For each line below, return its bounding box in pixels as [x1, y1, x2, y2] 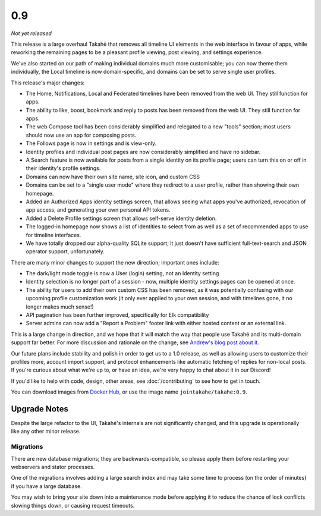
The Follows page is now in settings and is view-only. [26, 140, 157, 147]
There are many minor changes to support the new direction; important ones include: [11, 259, 219, 266]
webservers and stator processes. [11, 464, 95, 470]
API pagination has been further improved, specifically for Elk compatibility [26, 312, 209, 319]
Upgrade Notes [11, 404, 68, 414]
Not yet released [11, 30, 52, 37]
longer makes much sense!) [26, 303, 95, 310]
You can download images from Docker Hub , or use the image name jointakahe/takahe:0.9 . [11, 388, 247, 395]
